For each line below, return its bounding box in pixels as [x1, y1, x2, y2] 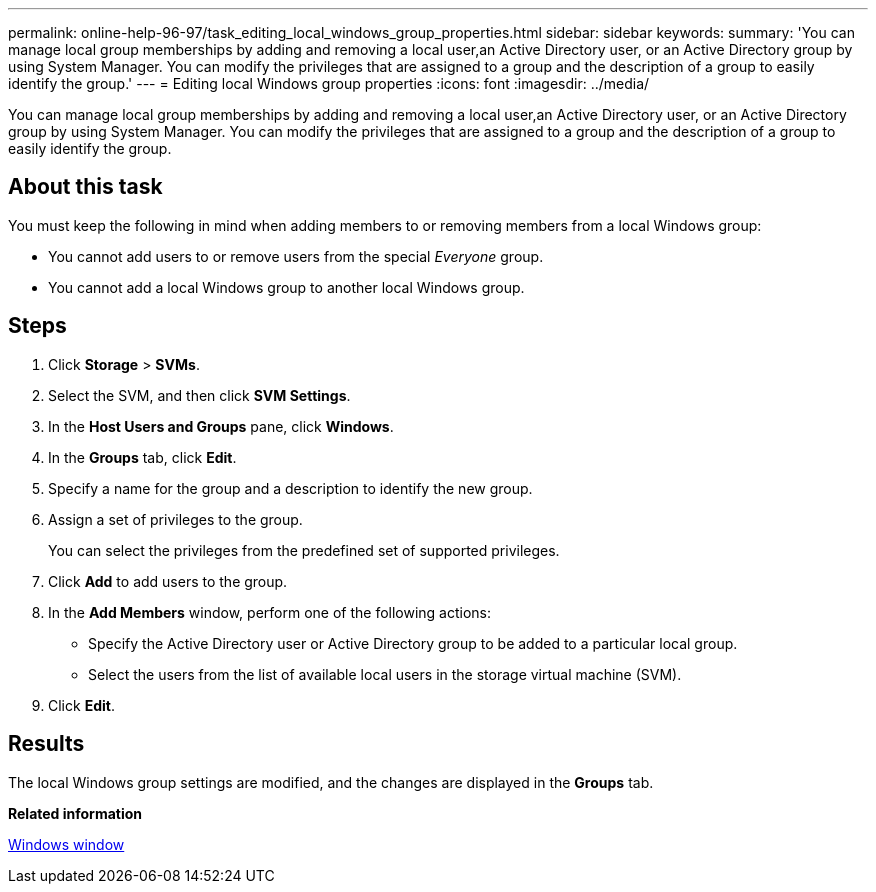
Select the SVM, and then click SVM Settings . [48, 386, 351, 404]
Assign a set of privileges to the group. [48, 510, 303, 528]
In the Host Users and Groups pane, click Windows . [48, 417, 394, 435]
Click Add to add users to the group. [48, 572, 288, 590]
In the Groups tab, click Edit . [48, 448, 237, 466]
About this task [8, 174, 163, 200]
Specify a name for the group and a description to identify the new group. [48, 479, 533, 497]
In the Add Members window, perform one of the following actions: [48, 603, 492, 621]
